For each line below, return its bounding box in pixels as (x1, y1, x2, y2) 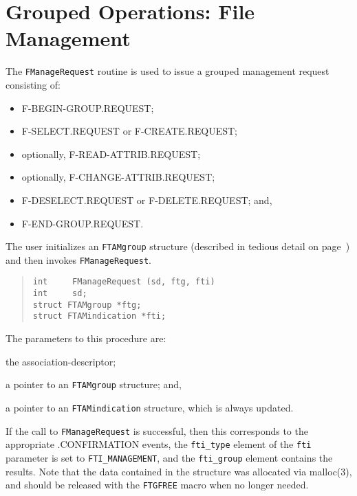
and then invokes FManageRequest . (6, 252, 151, 267)
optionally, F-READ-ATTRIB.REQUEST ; (21, 146, 201, 161)
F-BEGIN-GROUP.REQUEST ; (21, 100, 154, 115)
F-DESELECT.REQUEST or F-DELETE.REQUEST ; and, (21, 192, 272, 207)
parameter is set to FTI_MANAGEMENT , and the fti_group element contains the (6, 450, 333, 464)
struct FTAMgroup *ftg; (32, 300, 142, 310)
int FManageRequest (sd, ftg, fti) (32, 277, 215, 287)
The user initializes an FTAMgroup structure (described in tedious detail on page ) (6, 239, 350, 253)
